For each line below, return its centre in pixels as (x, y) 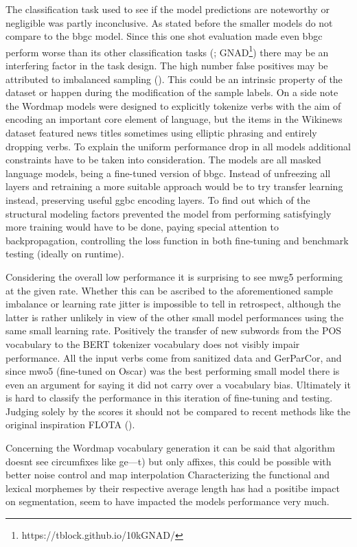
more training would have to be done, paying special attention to (142, 227)
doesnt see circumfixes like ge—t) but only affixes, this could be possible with (169, 461)
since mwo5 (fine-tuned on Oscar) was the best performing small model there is (173, 371)
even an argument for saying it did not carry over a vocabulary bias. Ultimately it (178, 384)
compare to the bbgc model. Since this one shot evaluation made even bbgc (164, 36)
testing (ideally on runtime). (65, 254)
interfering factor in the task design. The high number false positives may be (167, 66)
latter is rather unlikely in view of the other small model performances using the (175, 317)
